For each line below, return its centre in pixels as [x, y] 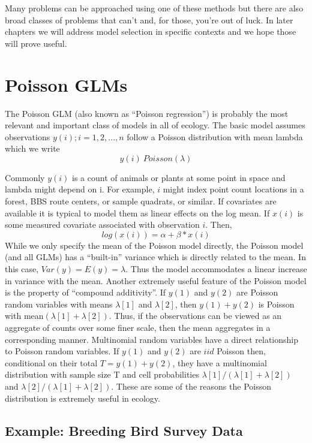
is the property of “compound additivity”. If [85, 292]
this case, [22, 269]
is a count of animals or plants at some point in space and [179, 177]
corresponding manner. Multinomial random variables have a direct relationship [152, 339]
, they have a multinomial [220, 362]
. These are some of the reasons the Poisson [191, 386]
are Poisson [257, 292]
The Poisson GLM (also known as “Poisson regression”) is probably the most [147, 113]
